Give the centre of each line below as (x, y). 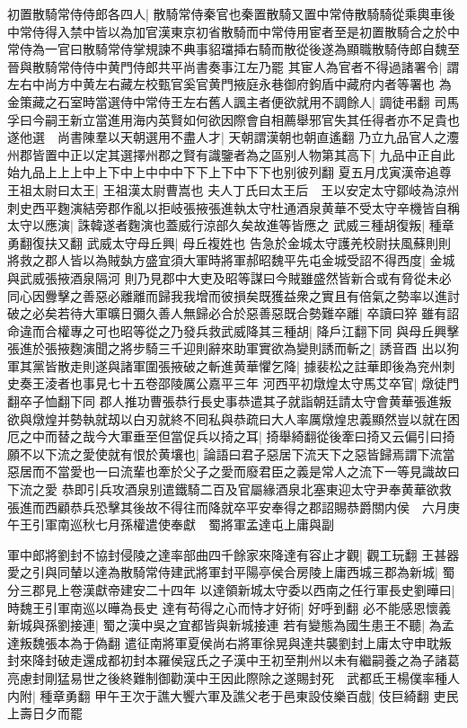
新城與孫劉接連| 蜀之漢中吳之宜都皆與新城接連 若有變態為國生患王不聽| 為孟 (231, 625)
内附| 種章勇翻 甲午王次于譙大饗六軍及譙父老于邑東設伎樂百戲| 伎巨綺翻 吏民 (233, 695)
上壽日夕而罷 (45, 713)
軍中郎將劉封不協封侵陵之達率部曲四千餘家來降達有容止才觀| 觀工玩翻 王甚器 (233, 554)
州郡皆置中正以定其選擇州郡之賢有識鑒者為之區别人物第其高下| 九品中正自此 (231, 154)
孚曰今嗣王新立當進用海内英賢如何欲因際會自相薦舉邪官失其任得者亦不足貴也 (233, 119)
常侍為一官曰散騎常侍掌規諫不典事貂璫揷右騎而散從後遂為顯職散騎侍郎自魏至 (233, 49)
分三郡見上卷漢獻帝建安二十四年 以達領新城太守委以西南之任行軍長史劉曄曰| (231, 590)
